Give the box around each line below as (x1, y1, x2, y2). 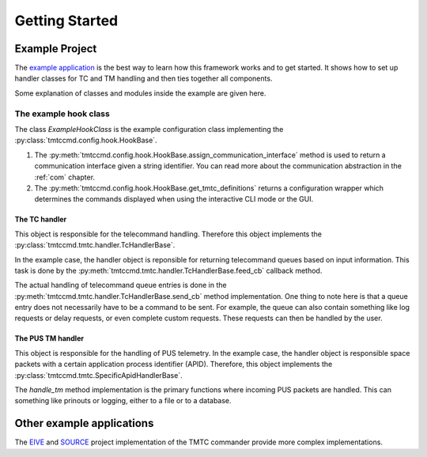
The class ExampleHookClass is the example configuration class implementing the (14, 124, 284, 134)
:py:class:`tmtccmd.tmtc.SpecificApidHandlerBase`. (14, 370, 183, 380)
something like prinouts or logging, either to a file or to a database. (14, 396, 232, 406)
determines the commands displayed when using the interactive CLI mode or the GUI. (34, 195, 314, 204)
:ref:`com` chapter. (34, 172, 95, 182)
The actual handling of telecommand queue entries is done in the (14, 281, 227, 290)
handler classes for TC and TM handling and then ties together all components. (14, 74, 273, 83)
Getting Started (14, 12, 119, 29)
